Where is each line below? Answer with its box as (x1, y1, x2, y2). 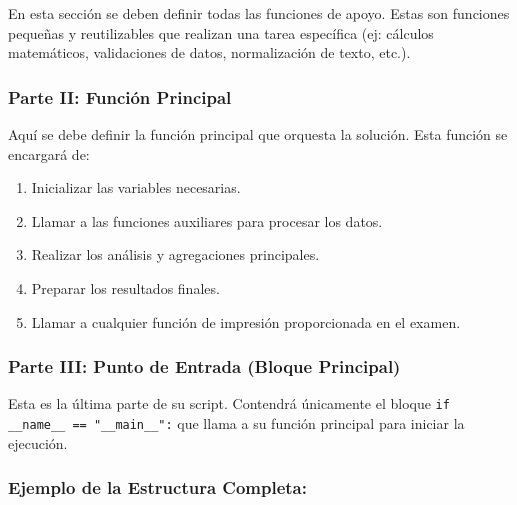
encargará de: (8, 143, 90, 164)
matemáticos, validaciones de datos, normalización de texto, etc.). (8, 42, 411, 63)
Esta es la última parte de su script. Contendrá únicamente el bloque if (8, 393, 450, 414)
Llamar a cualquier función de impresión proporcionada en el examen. (31, 311, 461, 332)
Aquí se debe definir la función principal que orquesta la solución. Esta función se (8, 124, 508, 144)
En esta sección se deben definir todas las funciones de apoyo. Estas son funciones (8, 3, 510, 23)
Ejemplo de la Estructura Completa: (8, 475, 307, 500)
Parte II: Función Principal (8, 84, 232, 109)
